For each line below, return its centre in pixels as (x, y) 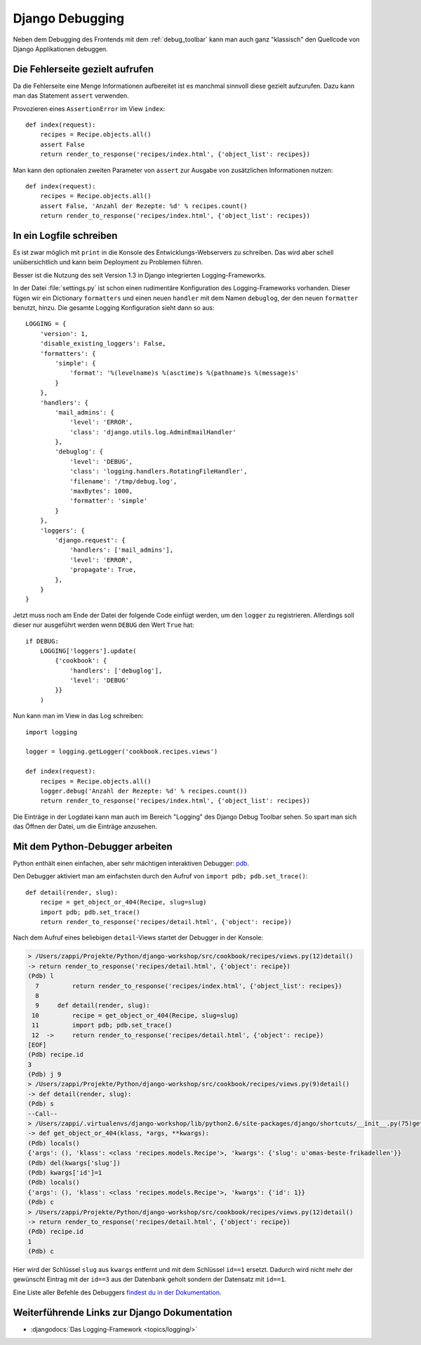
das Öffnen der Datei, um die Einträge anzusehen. (85, 826)
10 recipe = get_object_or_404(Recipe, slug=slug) (135, 1015)
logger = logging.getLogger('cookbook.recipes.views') (122, 752)
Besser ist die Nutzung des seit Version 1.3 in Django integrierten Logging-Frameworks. (140, 275)
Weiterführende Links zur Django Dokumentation (123, 1312)
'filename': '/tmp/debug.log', (123, 481)
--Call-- (43, 1113)
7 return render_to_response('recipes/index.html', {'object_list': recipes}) (189, 986)
